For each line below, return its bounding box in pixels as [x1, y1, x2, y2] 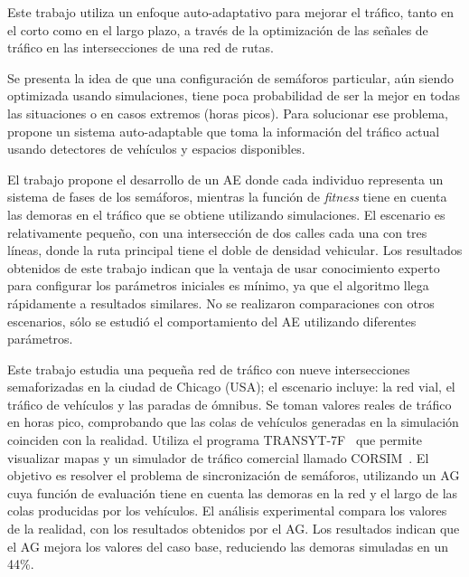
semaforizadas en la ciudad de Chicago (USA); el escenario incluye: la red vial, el [7, 377, 455, 396]
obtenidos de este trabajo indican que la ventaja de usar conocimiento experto [7, 258, 440, 277]
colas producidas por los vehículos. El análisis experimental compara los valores [7, 501, 447, 520]
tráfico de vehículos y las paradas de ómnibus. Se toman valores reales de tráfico [7, 394, 452, 413]
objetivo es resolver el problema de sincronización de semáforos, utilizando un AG [7, 466, 460, 485]
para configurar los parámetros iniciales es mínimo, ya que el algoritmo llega [7, 276, 429, 295]
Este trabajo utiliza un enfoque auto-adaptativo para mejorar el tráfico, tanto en [7, 3, 455, 21]
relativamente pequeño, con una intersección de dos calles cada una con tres [7, 222, 427, 241]
